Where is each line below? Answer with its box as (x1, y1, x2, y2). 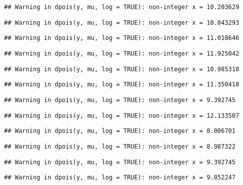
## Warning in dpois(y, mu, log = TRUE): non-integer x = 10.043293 (4, 19, 239, 26)
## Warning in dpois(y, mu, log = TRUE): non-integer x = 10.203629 (4, 4, 239, 11)
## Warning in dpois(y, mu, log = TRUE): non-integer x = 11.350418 (4, 81, 239, 88)
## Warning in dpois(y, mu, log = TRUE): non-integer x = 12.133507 (4, 112, 239, 119)
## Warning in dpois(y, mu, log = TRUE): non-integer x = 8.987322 (4, 143, 236, 150)
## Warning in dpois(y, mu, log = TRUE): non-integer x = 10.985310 (4, 65, 239, 73)
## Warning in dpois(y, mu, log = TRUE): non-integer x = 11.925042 (4, 50, 239, 57)
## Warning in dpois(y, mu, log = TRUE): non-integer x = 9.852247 (4, 174, 236, 181)
